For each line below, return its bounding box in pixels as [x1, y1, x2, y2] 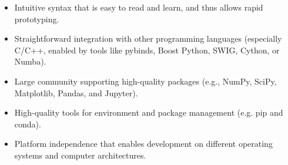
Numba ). [14, 55, 46, 68]
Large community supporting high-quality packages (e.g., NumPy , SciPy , [14, 75, 277, 87]
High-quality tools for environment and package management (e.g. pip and [14, 106, 283, 119]
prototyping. [14, 12, 59, 25]
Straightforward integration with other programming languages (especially [14, 32, 282, 45]
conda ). [14, 117, 41, 130]
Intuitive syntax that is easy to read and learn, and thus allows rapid [14, 1, 263, 13]
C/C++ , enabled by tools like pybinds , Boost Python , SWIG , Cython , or [14, 43, 280, 56]
